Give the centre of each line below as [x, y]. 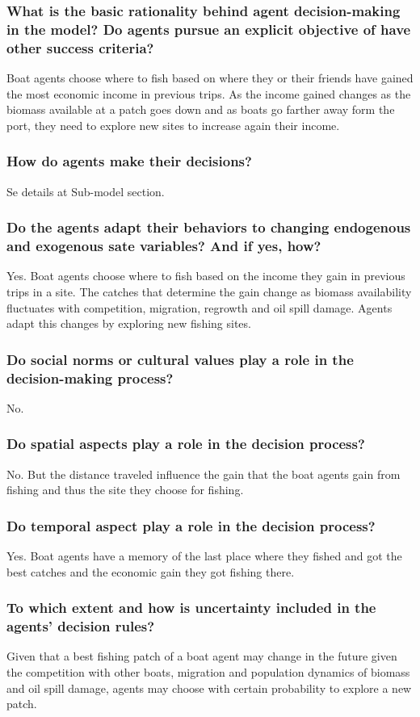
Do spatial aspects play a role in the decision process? [186, 444]
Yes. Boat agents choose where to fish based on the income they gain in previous [206, 276]
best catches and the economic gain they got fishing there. [151, 571]
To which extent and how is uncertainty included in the [191, 608]
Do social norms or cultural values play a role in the [180, 359]
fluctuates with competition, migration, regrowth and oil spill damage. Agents [199, 307]
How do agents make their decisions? [129, 161]
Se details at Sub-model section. [86, 191]
